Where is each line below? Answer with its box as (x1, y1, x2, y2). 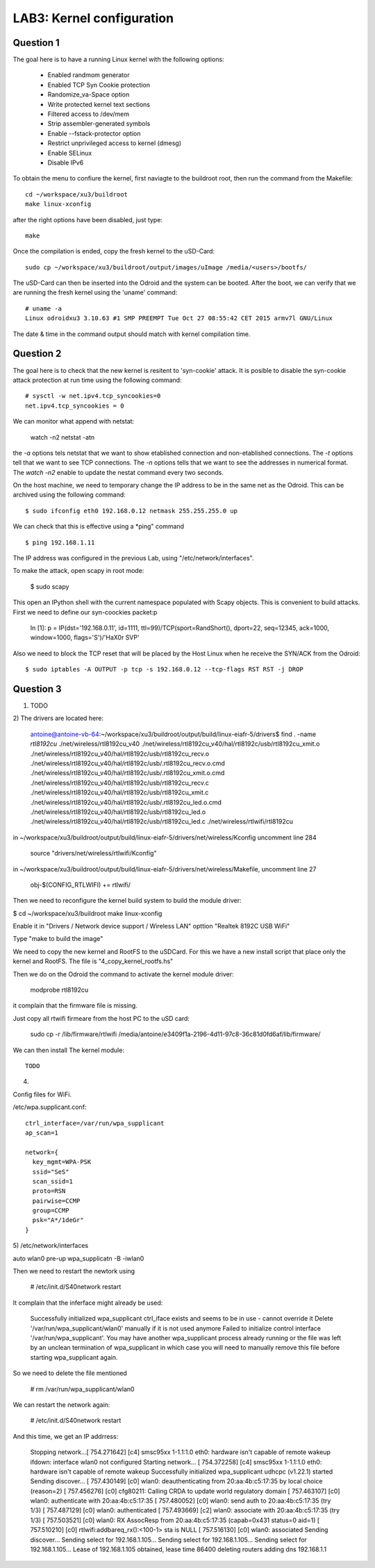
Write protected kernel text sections (47, 100, 151, 108)
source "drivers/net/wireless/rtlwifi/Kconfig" (30, 849, 157, 858)
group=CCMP (32, 1207, 69, 1215)
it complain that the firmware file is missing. (12, 1001, 138, 1010)
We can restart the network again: (12, 1400, 110, 1409)
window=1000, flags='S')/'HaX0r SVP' (30, 633, 140, 642)
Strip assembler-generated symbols (47, 119, 151, 128)
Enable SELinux (47, 149, 92, 157)
